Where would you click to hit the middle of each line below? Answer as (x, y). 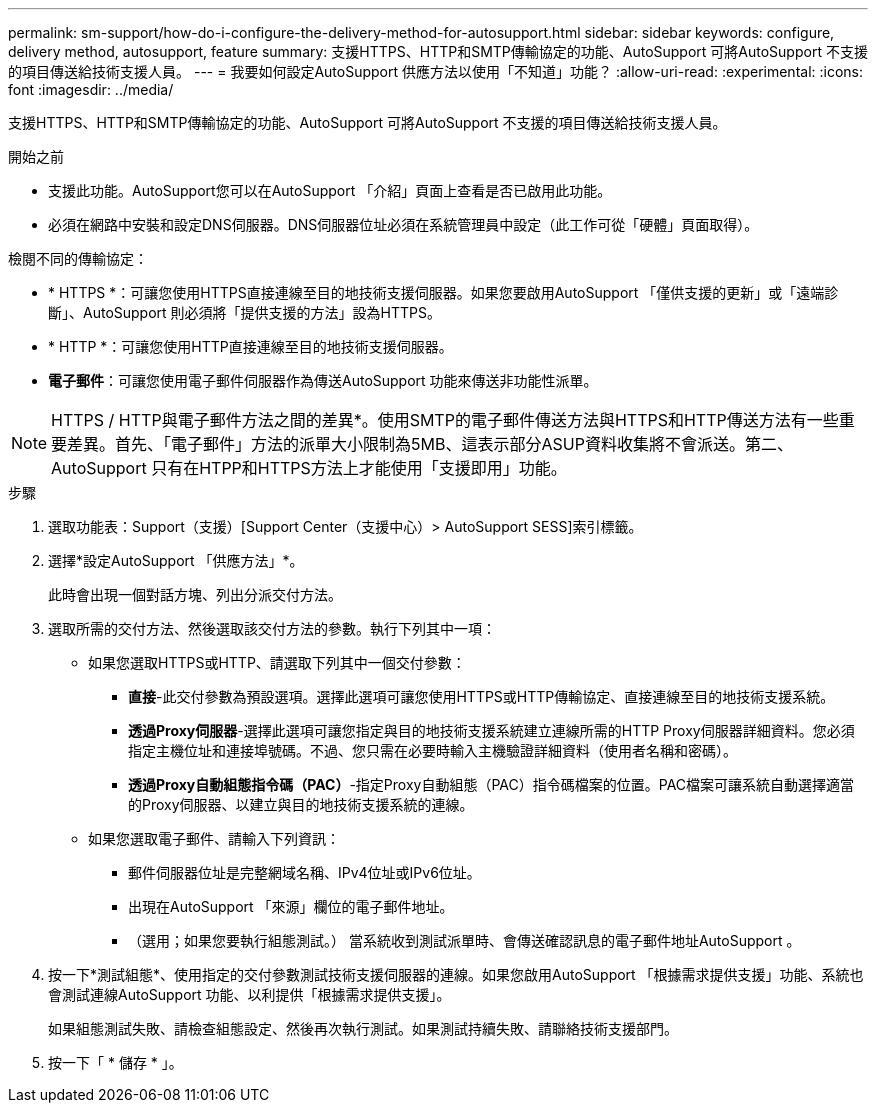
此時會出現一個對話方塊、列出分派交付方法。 (195, 594)
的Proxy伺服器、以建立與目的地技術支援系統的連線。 (301, 804)
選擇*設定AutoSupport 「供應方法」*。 (176, 560)
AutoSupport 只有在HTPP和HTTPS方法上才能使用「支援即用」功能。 (309, 468)
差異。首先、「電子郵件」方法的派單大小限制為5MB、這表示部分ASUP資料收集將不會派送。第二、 (430, 444)
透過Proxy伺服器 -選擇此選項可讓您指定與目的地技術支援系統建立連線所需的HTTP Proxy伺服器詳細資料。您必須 (491, 730)
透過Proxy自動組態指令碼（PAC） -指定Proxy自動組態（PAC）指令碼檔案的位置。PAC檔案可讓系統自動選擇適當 (491, 784)
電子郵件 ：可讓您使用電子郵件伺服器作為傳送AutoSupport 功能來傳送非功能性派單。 (323, 380)
